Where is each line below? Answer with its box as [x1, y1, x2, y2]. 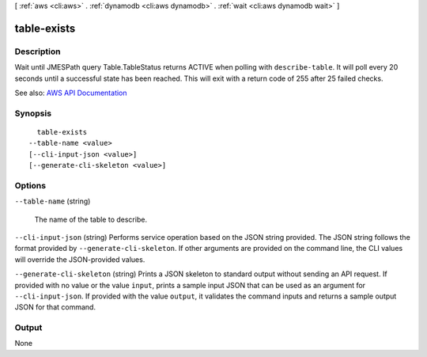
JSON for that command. [14, 302, 96, 312]
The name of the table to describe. [34, 215, 148, 224]
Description [14, 46, 61, 57]
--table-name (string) [14, 196, 91, 206]
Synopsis [14, 108, 51, 119]
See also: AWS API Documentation [14, 88, 127, 97]
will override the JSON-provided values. [14, 254, 145, 264]
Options [14, 180, 47, 191]
